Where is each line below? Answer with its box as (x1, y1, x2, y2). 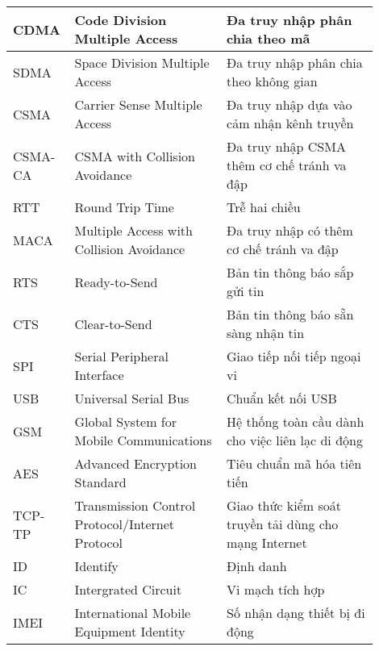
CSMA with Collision (74, 146, 196, 165)
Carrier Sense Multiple (74, 95, 202, 114)
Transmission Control (74, 496, 196, 515)
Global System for (74, 412, 177, 431)
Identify (74, 557, 119, 575)
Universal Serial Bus (74, 389, 189, 407)
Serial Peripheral (74, 347, 169, 365)
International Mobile (74, 603, 191, 622)
